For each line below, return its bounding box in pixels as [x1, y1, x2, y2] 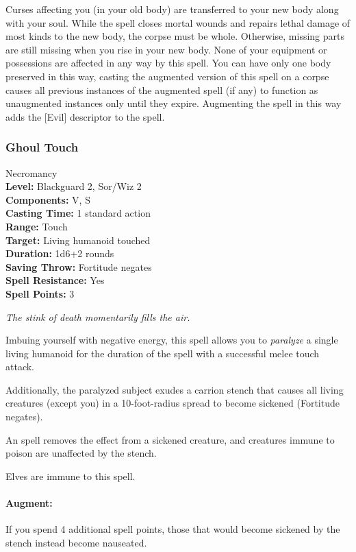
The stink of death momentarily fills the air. [5, 309, 190, 324]
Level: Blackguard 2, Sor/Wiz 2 [5, 179, 142, 193]
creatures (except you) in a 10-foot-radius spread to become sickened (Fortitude [5, 396, 340, 410]
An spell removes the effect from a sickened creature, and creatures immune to [5, 432, 335, 446]
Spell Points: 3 [5, 286, 75, 300]
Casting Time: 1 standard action [5, 206, 151, 220]
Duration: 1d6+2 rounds [5, 246, 114, 261]
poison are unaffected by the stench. [5, 446, 157, 460]
